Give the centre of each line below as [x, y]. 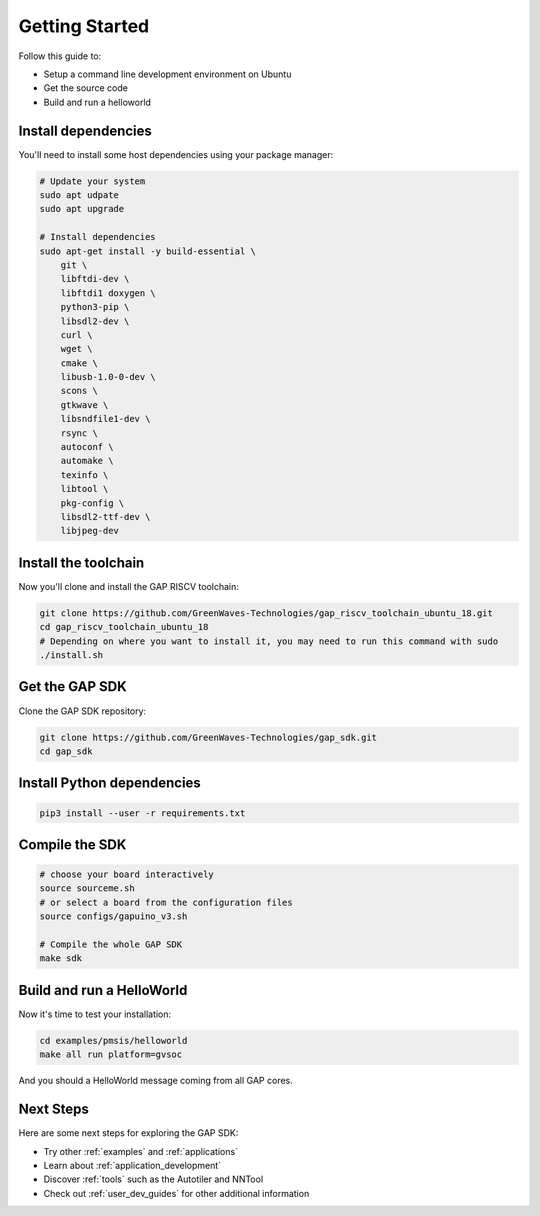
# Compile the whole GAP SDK [111, 944]
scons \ [79, 391]
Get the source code [86, 88]
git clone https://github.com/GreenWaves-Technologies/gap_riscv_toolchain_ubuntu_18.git [266, 613]
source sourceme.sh [87, 888]
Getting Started [84, 26]
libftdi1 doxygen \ [108, 293]
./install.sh [71, 655]
